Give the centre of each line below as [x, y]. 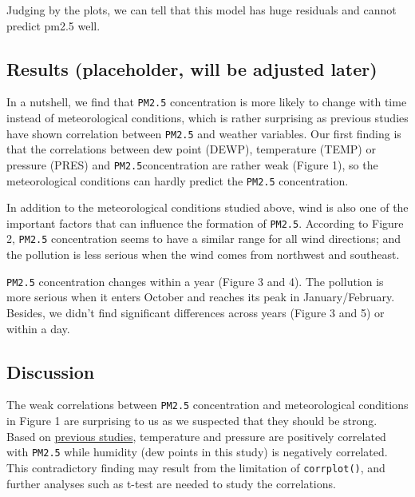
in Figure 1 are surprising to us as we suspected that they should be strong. [192, 420]
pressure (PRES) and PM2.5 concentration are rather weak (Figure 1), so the [192, 164]
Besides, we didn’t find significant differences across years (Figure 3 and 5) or [196, 312]
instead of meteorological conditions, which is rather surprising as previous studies [207, 118]
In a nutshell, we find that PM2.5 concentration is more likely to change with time [207, 102]
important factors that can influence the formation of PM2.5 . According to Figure [205, 223]
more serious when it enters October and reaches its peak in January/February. [201, 297]
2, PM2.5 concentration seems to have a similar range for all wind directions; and [204, 239]
